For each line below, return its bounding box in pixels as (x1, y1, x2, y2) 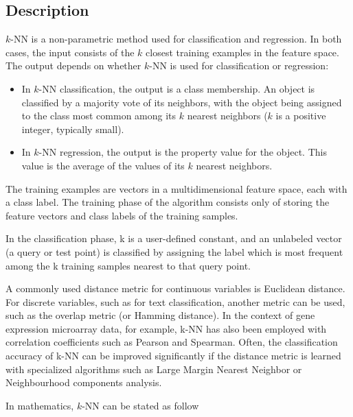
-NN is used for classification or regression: (149, 58, 329, 73)
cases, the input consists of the (5, 45, 135, 59)
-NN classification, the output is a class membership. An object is (38, 81, 315, 95)
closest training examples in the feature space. (146, 45, 339, 59)
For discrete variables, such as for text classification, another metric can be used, (5, 294, 345, 309)
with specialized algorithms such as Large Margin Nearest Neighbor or (5, 361, 302, 376)
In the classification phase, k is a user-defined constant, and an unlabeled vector (5, 231, 342, 246)
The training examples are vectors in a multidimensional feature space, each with (5, 181, 348, 195)
